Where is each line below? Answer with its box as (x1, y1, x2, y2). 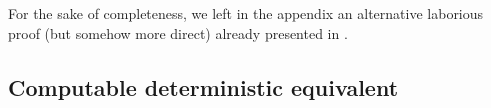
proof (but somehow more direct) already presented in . (8, 22, 348, 43)
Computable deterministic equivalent (8, 71, 399, 102)
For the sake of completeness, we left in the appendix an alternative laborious (8, 3, 484, 23)
